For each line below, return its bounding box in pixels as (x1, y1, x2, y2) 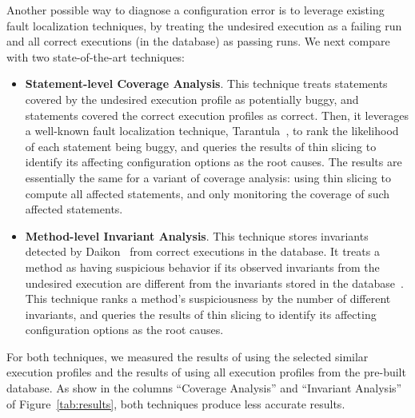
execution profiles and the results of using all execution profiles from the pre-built (6, 364, 406, 380)
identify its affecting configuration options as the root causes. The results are (25, 153, 402, 170)
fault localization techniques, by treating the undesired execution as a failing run (6, 17, 402, 34)
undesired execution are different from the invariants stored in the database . (25, 274, 404, 291)
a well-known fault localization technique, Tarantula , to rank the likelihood (25, 122, 399, 139)
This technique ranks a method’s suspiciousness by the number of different (25, 290, 391, 307)
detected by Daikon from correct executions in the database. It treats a (25, 243, 380, 260)
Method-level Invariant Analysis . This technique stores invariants (25, 227, 369, 244)
